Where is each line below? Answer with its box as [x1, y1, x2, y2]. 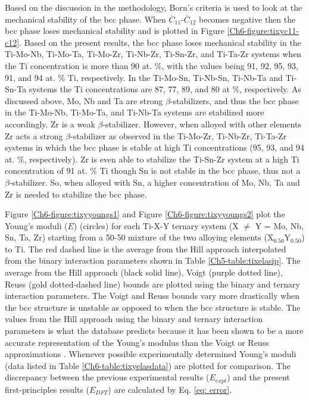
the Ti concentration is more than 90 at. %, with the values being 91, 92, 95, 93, [5, 59, 298, 71]
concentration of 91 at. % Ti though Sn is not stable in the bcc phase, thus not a [5, 164, 301, 177]
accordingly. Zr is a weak [5, 117, 95, 130]
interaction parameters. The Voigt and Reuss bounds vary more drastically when [5, 289, 300, 302]
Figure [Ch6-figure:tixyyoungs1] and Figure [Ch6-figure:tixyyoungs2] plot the [5, 208, 285, 220]
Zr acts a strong [5, 129, 63, 142]
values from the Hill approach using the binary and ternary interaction [5, 312, 263, 325]
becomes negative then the [199, 12, 296, 25]
